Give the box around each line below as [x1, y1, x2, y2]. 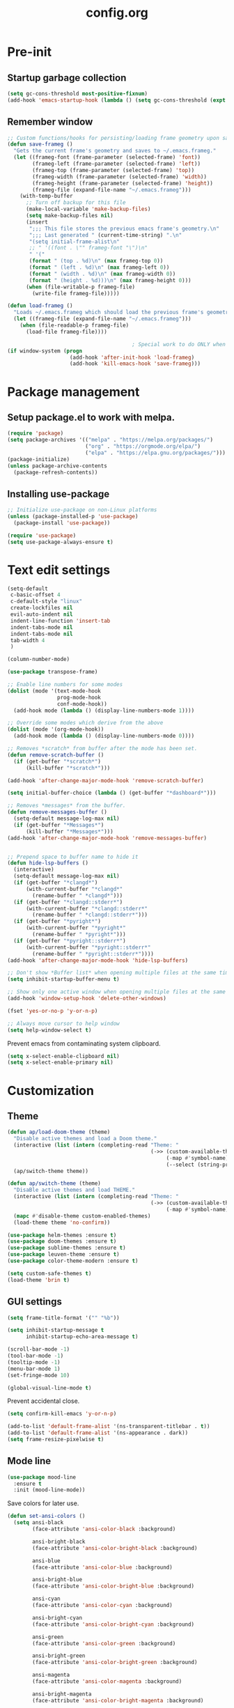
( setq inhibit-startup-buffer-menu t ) [7, 976, 120, 983]
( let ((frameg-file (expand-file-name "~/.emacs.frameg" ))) [13, 316, 192, 323]
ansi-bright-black [32, 1538, 86, 1545]
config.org [86, 5, 148, 21]
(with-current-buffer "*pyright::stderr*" [25, 944, 151, 951]
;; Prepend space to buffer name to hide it [7, 853, 139, 860]
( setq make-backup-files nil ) [25, 212, 114, 219]
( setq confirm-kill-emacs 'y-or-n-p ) [7, 1411, 117, 1418]
